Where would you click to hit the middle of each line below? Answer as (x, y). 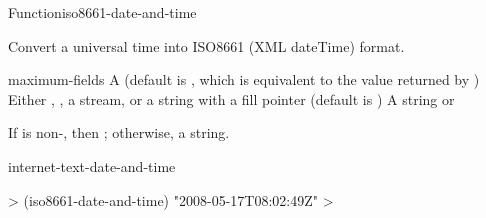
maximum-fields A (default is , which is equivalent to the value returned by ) (244, 79)
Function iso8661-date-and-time (102, 12)
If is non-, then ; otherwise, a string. (119, 132)
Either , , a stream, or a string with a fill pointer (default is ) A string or (231, 98)
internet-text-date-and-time (92, 165)
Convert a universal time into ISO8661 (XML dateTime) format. (206, 45)
